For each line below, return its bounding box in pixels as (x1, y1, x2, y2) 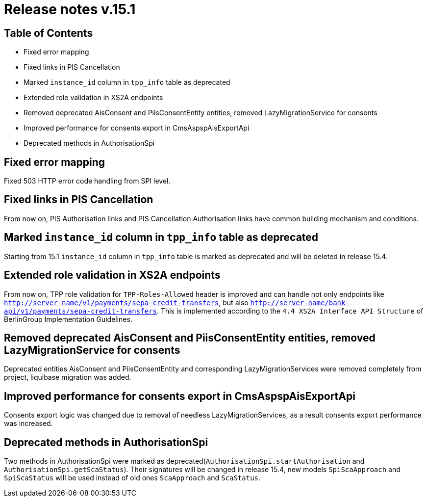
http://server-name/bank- (250, 298, 350, 307)
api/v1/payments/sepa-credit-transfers (4, 307, 157, 315)
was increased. (4, 419, 53, 428)
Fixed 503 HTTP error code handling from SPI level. (4, 177, 171, 185)
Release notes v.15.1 (4, 1, 136, 18)
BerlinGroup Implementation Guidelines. (4, 315, 132, 323)
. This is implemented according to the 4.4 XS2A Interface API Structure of (156, 306, 424, 315)
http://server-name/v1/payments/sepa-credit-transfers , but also (4, 298, 249, 307)
